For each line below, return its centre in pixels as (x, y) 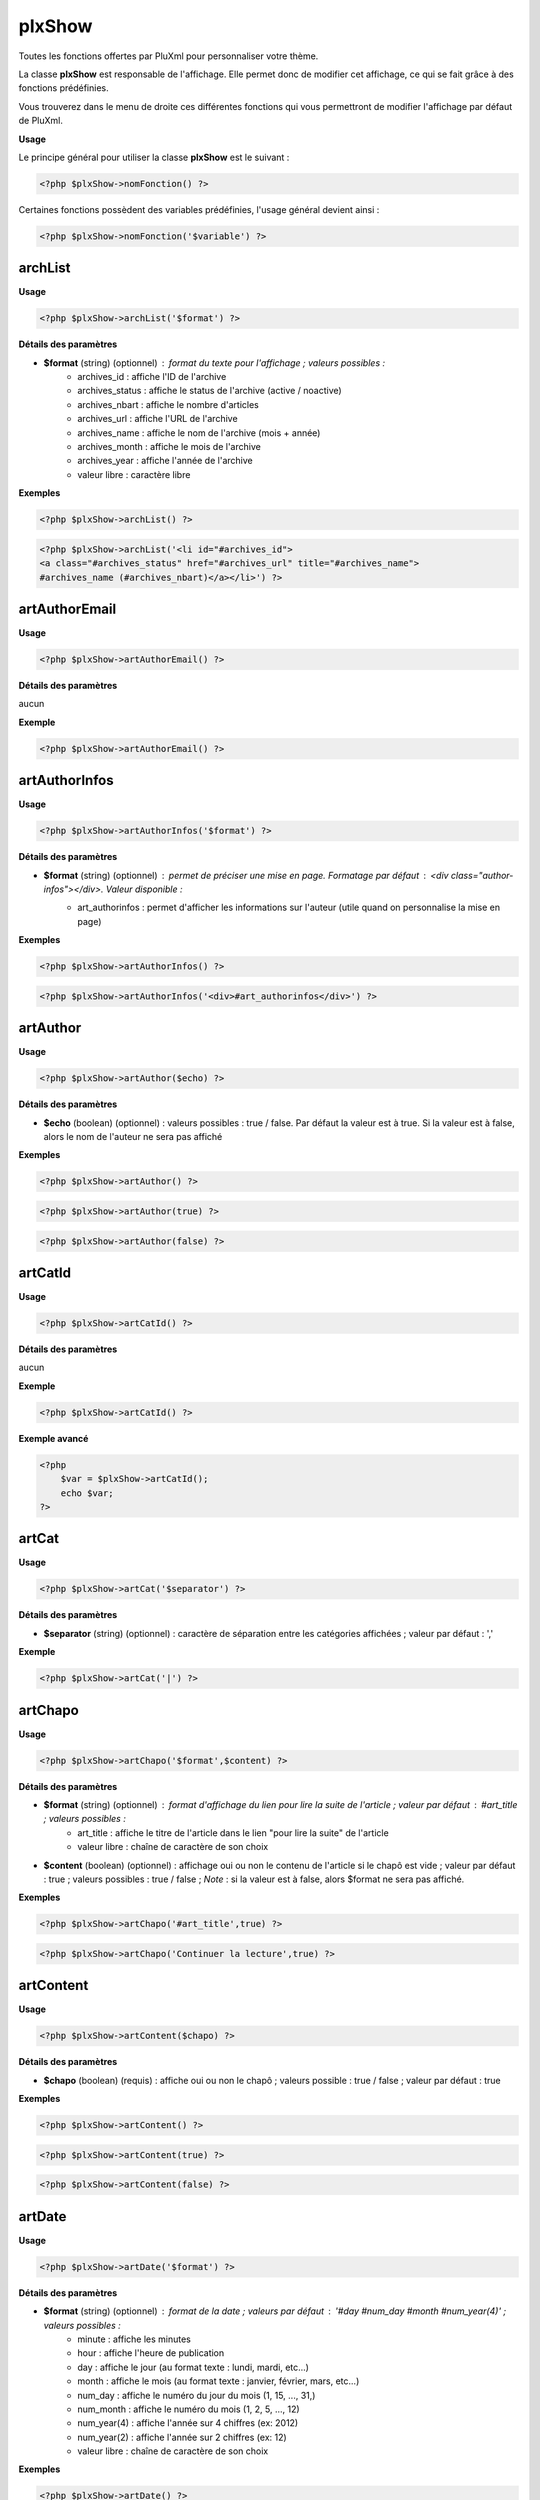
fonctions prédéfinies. (63, 88)
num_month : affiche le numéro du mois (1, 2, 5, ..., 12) (188, 2409)
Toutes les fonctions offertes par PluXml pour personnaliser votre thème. (168, 56)
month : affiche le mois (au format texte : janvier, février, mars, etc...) (218, 2381)
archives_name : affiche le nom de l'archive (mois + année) (199, 432)
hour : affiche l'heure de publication (151, 2353)
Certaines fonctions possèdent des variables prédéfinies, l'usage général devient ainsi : (199, 209)
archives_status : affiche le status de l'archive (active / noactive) (209, 391)
